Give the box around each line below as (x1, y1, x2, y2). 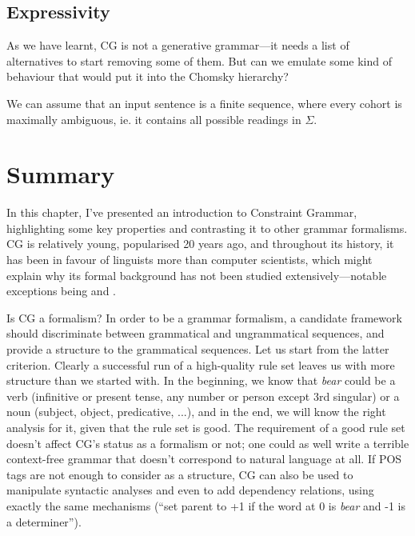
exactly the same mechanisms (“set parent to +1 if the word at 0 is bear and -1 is (6, 497, 406, 514)
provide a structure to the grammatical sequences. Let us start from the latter (6, 341, 389, 358)
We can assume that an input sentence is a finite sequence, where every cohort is (6, 94, 402, 111)
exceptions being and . (6, 282, 116, 299)
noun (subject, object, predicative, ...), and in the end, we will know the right (6, 403, 386, 420)
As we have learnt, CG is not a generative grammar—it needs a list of (6, 37, 349, 54)
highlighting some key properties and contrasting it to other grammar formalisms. (6, 219, 408, 236)
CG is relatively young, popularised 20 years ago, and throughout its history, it (6, 235, 394, 252)
